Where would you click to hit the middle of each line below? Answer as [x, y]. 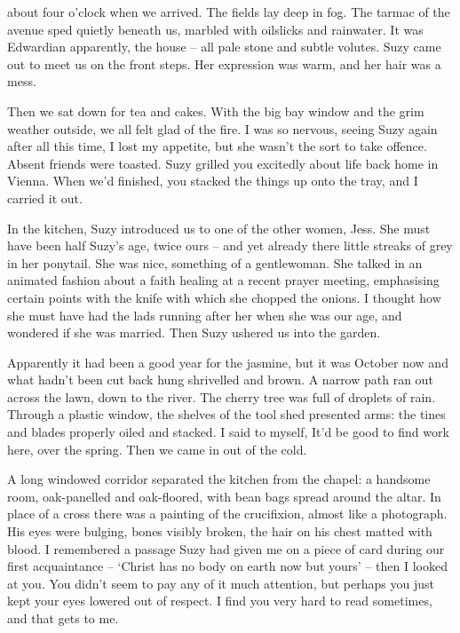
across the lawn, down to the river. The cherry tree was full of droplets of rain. [222, 396]
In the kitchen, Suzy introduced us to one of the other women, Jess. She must [219, 228]
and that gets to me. [63, 618]
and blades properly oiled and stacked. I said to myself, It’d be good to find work [228, 432]
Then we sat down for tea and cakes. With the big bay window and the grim [216, 111]
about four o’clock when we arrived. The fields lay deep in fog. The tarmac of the [229, 12]
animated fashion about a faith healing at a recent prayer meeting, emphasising [223, 280]
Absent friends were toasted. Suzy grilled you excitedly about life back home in [223, 163]
